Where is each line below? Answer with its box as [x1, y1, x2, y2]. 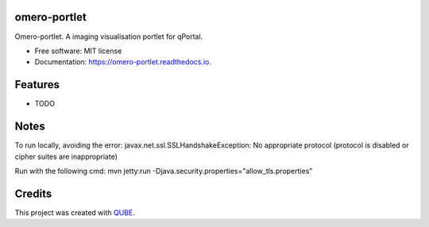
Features [14, 78, 60, 91]
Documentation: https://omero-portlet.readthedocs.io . [34, 57, 212, 67]
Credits [14, 187, 52, 200]
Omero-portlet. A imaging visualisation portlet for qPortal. [14, 32, 203, 41]
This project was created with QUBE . [14, 207, 135, 217]
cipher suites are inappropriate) [14, 152, 118, 161]
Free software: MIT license [34, 46, 122, 56]
